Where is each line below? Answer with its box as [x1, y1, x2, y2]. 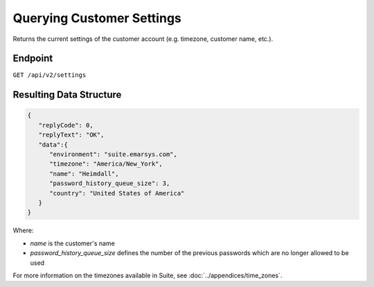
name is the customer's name [30, 239, 116, 247]
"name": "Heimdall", [49, 170, 119, 177]
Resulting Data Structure [12, 89, 122, 101]
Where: [12, 226, 34, 235]
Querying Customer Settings [12, 10, 181, 26]
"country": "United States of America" [49, 189, 185, 197]
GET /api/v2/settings [12, 71, 87, 79]
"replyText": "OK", [38, 131, 105, 139]
